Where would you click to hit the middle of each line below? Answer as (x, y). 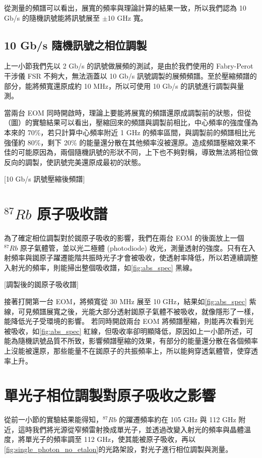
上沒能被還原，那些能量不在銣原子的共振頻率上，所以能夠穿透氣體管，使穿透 (131, 350)
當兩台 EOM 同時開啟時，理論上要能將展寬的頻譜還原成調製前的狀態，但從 (128, 112)
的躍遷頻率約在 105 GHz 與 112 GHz (177, 419)
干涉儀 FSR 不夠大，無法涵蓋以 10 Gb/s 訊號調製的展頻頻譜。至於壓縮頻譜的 (130, 75)
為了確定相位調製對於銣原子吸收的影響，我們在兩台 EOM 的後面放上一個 (124, 238)
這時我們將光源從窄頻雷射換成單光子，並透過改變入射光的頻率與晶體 (131, 429)
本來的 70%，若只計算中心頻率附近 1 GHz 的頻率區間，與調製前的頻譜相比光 (130, 132)
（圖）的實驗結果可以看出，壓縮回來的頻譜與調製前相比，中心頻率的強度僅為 (131, 122)
